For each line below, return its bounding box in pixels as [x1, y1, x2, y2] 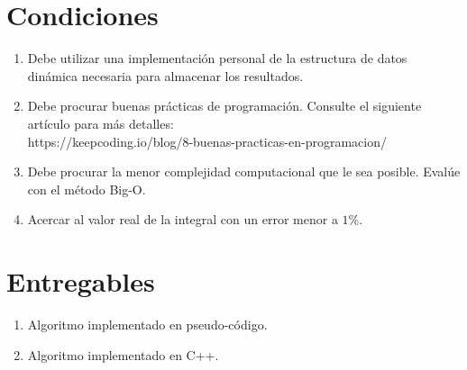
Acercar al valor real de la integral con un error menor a [27, 210, 338, 229]
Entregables [6, 263, 155, 300]
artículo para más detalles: [27, 113, 174, 132]
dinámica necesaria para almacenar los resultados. [27, 66, 304, 85]
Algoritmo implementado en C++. [27, 345, 219, 364]
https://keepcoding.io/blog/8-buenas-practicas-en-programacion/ [27, 131, 388, 150]
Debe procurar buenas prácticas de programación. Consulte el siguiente [27, 96, 422, 115]
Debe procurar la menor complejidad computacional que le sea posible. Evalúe [27, 162, 461, 181]
